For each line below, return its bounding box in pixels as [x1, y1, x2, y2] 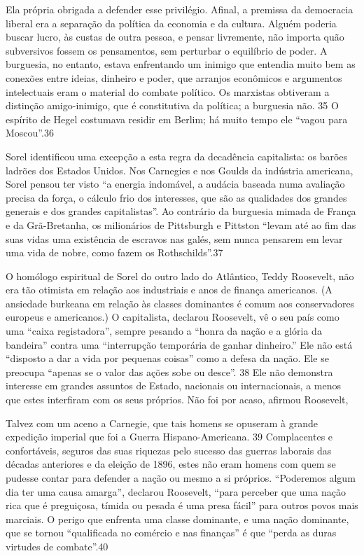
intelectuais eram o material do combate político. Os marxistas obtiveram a [6, 84, 330, 99]
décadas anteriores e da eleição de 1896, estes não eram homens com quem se [6, 457, 336, 471]
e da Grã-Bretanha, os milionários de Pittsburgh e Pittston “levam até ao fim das [6, 217, 356, 232]
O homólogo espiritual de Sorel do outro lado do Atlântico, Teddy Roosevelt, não [6, 268, 354, 283]
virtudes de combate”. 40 [6, 538, 108, 553]
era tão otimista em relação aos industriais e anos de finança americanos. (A [6, 282, 332, 297]
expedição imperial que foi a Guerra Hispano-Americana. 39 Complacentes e [6, 429, 333, 444]
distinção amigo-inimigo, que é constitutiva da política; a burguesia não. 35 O [6, 98, 339, 113]
